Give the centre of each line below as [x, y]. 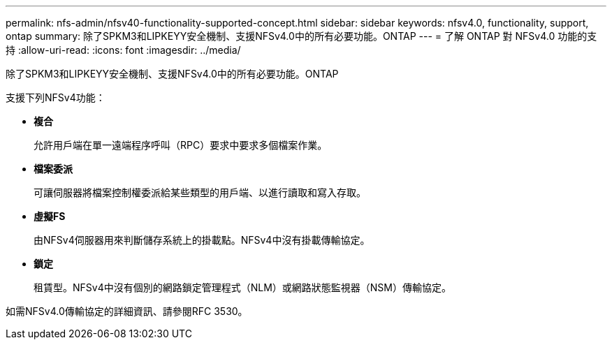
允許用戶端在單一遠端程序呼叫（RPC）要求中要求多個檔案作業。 [181, 145]
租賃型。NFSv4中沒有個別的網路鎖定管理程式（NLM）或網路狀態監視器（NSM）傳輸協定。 [242, 287]
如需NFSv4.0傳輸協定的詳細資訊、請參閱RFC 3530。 [127, 311]
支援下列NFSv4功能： [56, 97]
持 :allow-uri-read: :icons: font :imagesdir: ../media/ [123, 50]
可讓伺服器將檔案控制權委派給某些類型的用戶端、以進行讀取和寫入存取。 [200, 192]
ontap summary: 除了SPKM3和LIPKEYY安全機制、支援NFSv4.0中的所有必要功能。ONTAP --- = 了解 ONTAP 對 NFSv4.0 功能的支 [301, 36]
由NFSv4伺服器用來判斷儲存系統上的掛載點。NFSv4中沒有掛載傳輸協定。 [202, 240]
